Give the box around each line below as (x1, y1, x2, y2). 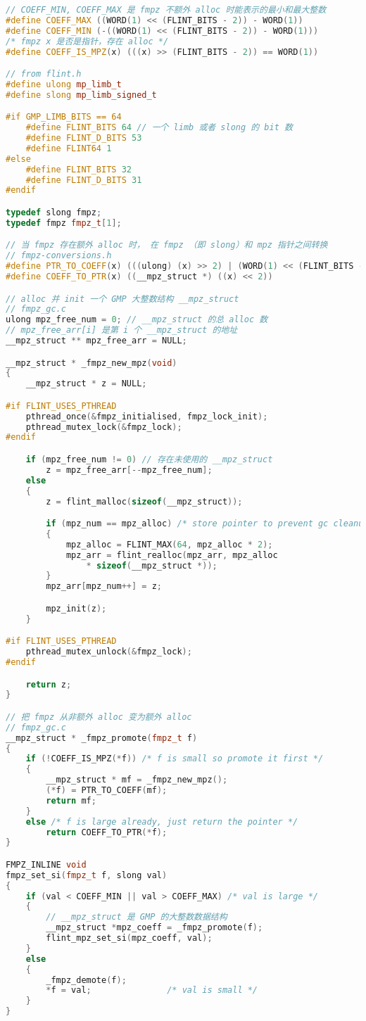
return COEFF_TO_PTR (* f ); (46, 827, 168, 837)
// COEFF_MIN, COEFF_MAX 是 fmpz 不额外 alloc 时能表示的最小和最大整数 (6, 5, 327, 15)
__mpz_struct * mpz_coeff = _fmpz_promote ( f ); (46, 922, 263, 933)
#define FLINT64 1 (25, 143, 112, 153)
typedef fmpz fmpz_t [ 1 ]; (6, 217, 122, 228)
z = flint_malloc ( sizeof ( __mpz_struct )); (46, 496, 243, 507)
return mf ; (46, 795, 96, 806)
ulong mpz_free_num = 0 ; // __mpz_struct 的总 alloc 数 (6, 315, 268, 325)
